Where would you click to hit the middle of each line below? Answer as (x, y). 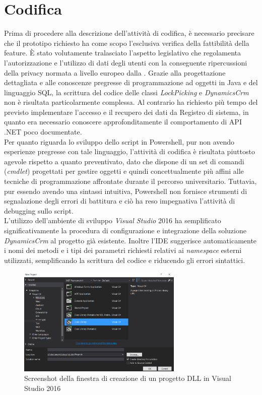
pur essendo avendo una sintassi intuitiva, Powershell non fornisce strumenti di (126, 191)
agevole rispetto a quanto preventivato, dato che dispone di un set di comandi (124, 161)
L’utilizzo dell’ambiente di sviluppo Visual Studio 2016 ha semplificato (113, 220)
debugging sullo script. (39, 210)
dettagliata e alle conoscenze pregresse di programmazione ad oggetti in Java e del (131, 82)
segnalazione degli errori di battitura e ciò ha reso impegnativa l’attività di (120, 201)
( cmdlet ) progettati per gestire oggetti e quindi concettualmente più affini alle (124, 171)
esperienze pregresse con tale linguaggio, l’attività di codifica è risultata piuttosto (129, 151)
